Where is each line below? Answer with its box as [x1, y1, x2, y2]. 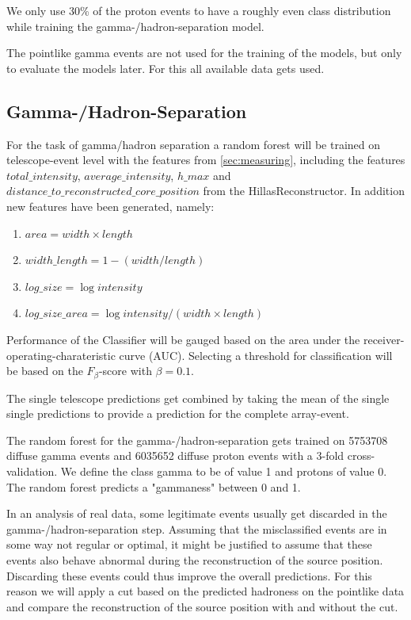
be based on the [6, 362, 83, 379]
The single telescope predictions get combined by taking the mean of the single [6, 389, 390, 406]
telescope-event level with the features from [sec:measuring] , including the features [6, 151, 405, 168]
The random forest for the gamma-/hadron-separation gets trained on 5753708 [6, 431, 388, 448]
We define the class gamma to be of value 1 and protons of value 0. [60, 462, 387, 479]
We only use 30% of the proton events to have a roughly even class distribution [6, 2, 391, 18]
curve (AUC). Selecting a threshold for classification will [119, 346, 393, 363]
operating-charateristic [6, 346, 116, 363]
